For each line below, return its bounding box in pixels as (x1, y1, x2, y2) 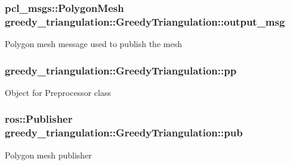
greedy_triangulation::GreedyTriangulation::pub (5, 125, 243, 140)
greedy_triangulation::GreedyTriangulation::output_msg (5, 14, 285, 29)
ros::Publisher (5, 111, 73, 126)
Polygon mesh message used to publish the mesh (5, 38, 182, 50)
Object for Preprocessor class (5, 86, 111, 98)
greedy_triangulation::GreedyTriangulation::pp (5, 63, 237, 77)
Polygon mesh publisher (5, 148, 92, 161)
